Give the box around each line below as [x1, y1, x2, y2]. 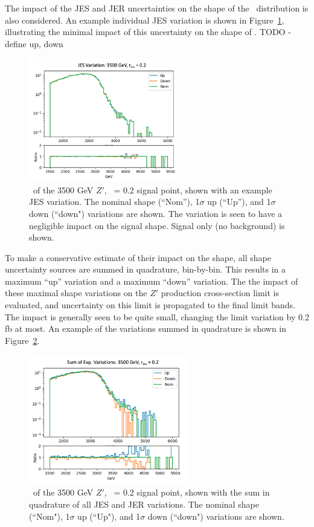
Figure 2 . [5, 334, 40, 346]
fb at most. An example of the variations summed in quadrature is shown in [5, 322, 287, 335]
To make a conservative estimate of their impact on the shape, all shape [5, 251, 271, 263]
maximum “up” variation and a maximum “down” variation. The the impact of [5, 274, 298, 287]
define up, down [5, 37, 63, 50]
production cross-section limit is [161, 286, 280, 299]
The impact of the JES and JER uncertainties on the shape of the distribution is [5, 2, 309, 14]
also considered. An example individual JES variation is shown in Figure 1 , [5, 13, 284, 26]
